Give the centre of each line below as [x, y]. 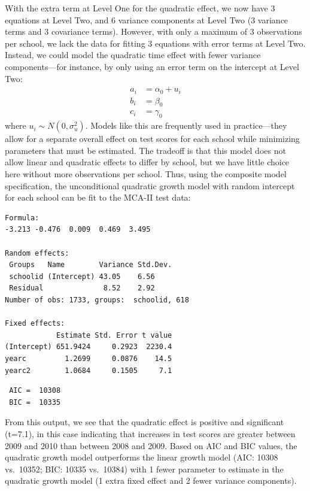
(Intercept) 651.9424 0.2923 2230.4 [89, 347]
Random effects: [37, 253]
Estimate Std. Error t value [114, 335]
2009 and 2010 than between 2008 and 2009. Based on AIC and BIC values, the [151, 445]
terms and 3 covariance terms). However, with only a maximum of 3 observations [154, 31]
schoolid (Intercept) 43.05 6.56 [82, 276]
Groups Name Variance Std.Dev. [91, 265]
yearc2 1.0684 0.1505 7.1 [89, 370]
